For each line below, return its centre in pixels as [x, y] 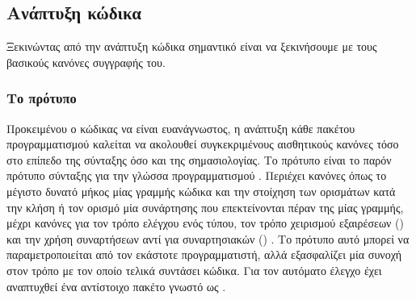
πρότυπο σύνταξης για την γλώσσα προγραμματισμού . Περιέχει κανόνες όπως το [197, 175]
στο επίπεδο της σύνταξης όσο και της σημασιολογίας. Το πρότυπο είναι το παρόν [199, 159]
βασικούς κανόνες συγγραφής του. [86, 62]
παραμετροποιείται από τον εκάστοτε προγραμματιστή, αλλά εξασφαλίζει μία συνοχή [204, 254]
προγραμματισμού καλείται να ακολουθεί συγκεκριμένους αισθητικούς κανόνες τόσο [203, 144]
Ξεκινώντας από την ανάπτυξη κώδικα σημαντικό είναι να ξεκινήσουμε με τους [192, 46]
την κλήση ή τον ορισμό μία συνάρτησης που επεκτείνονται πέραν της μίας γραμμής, [205, 207]
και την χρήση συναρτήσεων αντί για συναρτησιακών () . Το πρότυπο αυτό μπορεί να [208, 238]
